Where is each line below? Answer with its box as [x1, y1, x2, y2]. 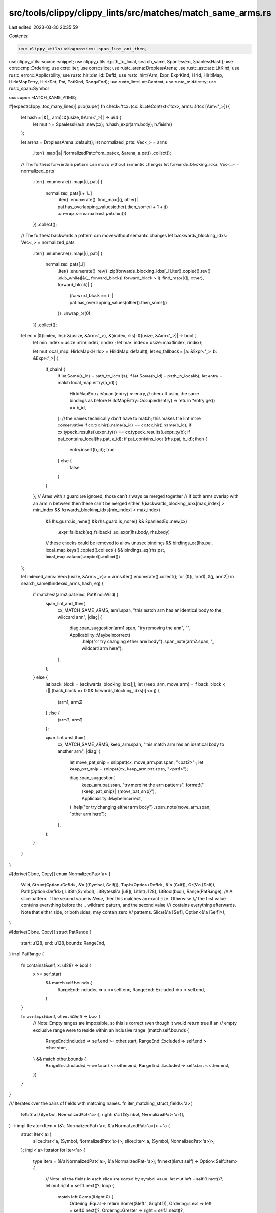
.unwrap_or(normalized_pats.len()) [57, 210, 127, 216]
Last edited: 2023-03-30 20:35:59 [9, 24, 78, 30]
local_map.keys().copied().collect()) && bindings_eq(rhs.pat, [45, 547, 166, 553]
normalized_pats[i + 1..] [45, 190, 92, 196]
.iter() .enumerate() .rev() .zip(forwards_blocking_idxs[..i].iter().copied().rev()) [57, 268, 212, 274]
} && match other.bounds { [33, 1056, 86, 1062]
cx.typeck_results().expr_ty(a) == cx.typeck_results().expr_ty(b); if [57, 429, 190, 435]
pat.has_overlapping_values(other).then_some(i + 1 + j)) [57, 204, 168, 210]
